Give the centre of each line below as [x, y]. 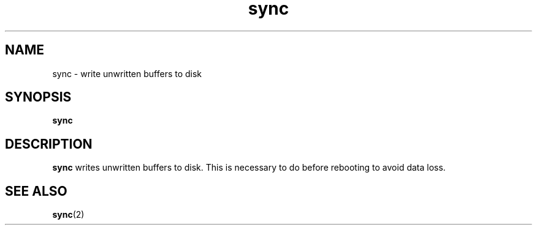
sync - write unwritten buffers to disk [127, 73]
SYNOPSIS [38, 97]
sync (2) [68, 215]
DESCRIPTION [49, 144]
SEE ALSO [36, 191]
